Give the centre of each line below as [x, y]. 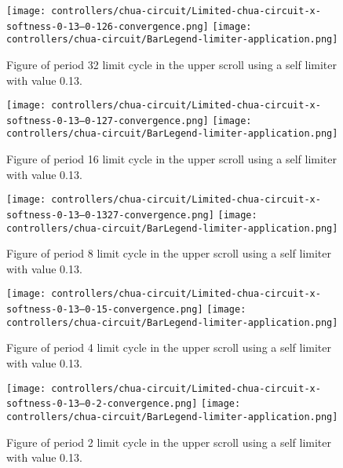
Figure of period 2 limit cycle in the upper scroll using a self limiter [169, 442]
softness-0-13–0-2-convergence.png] [102, 404]
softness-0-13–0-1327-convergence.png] [110, 215]
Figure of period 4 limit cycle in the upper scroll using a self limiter [169, 347]
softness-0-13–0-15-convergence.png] [105, 310]
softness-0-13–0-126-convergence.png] [108, 26]
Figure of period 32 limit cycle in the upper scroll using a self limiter [172, 64]
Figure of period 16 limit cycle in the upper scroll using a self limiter [172, 159]
